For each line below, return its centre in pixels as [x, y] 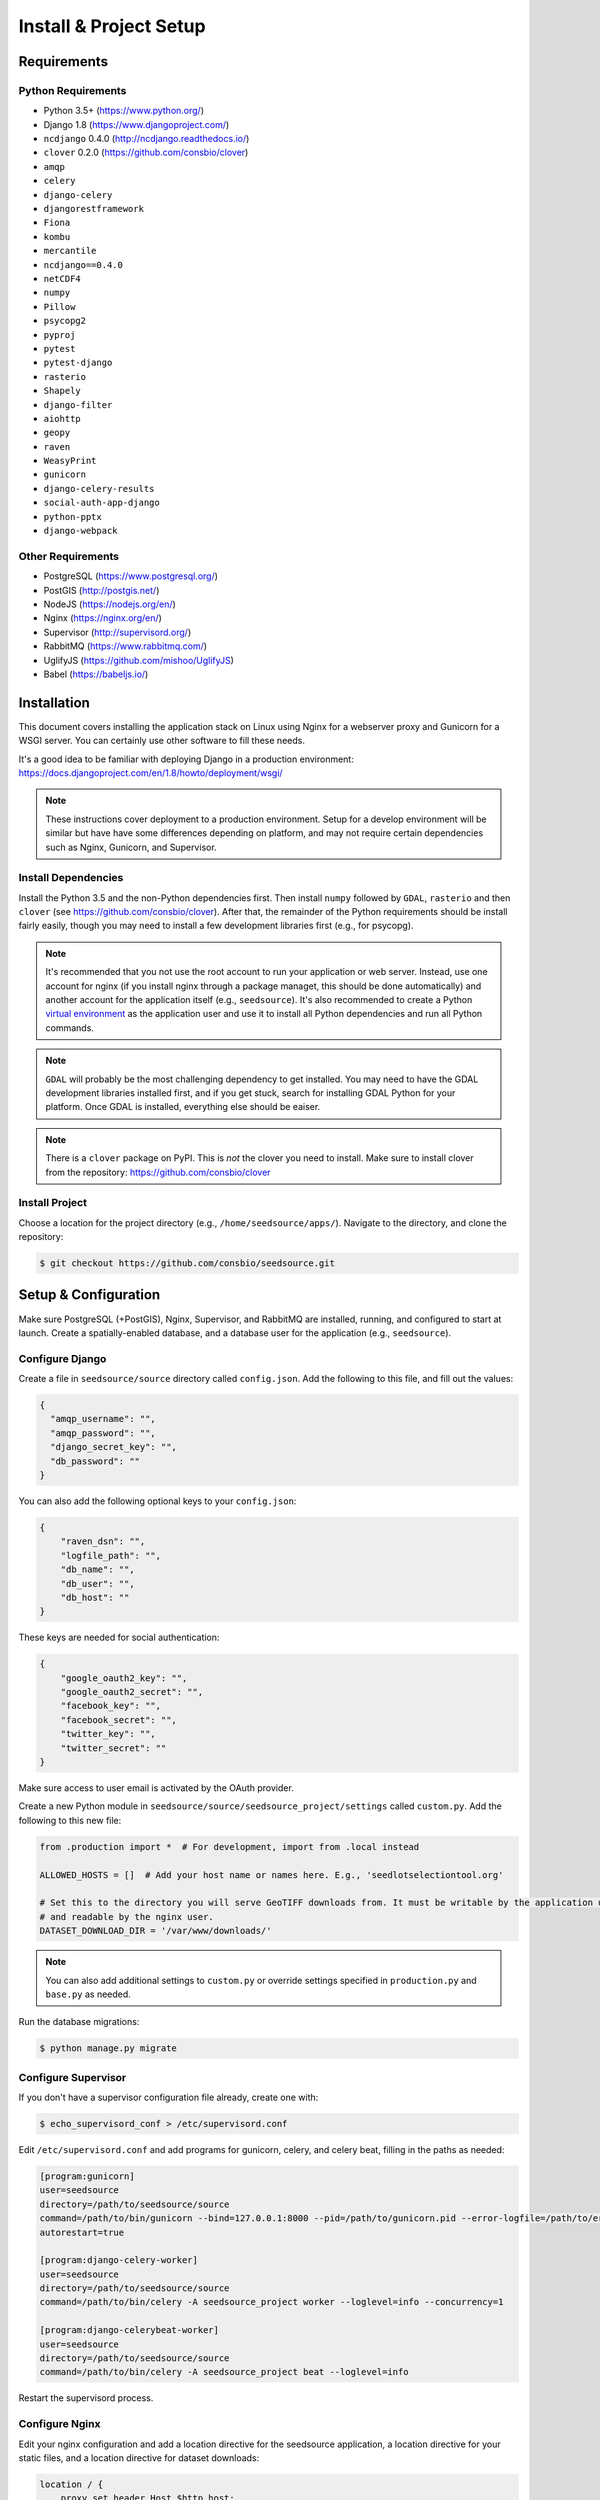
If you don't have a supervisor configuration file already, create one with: [168, 2097]
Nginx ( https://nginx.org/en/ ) [102, 618]
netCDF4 [62, 278]
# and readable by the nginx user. [126, 1916]
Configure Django [62, 1358]
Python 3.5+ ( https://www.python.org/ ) [124, 111]
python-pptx [72, 516]
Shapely [62, 391]
